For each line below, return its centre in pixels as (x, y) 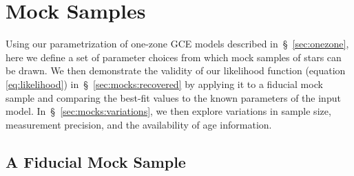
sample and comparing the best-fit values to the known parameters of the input (173, 97)
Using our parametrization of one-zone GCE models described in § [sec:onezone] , (177, 44)
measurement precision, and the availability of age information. (139, 124)
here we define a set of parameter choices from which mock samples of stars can (174, 57)
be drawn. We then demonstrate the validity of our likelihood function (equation (176, 70)
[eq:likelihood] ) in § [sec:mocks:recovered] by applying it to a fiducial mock (164, 84)
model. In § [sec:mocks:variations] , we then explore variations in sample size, (168, 111)
